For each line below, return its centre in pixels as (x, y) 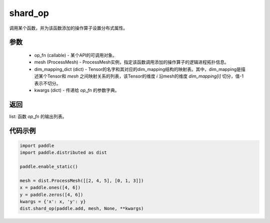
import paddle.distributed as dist (63, 153)
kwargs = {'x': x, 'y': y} (53, 201)
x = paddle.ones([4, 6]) (50, 188)
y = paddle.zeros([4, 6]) (51, 194)
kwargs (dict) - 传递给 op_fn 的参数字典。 (77, 90)
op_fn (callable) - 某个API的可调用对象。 (76, 55)
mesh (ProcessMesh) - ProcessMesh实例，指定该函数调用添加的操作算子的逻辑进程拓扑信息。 (132, 62)
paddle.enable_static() (49, 166)
